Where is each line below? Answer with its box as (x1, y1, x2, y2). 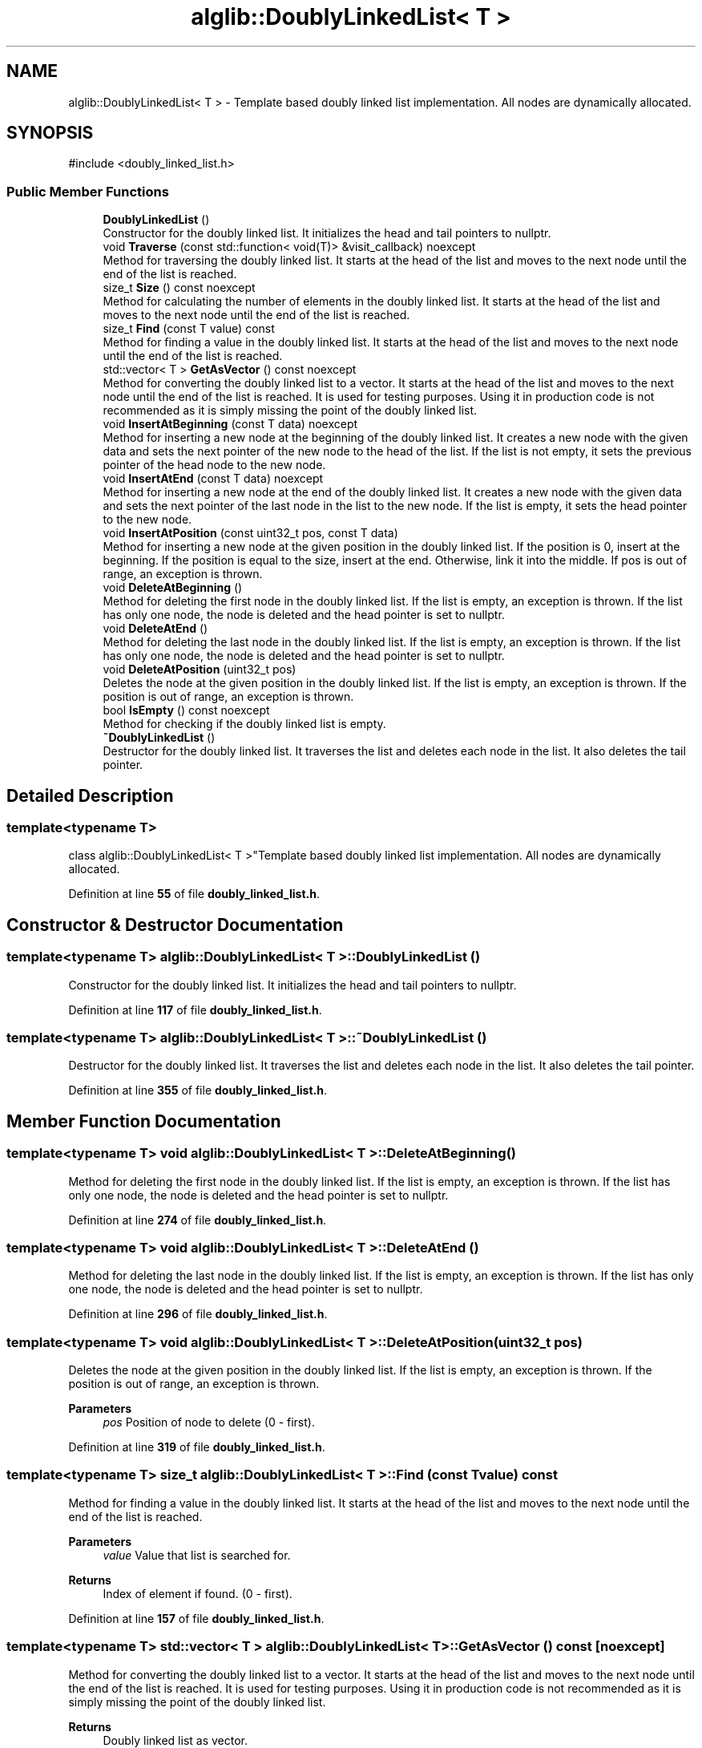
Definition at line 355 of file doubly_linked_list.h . (68, 1083, 327, 1098)
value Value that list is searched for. (103, 1548, 291, 1562)
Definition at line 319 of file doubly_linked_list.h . (68, 1440, 325, 1455)
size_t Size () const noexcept (103, 281, 256, 295)
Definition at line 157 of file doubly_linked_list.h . (68, 1611, 325, 1625)
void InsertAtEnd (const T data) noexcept (103, 471, 324, 486)
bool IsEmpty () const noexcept (103, 703, 270, 718)
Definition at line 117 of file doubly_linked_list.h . (68, 1002, 322, 1017)
